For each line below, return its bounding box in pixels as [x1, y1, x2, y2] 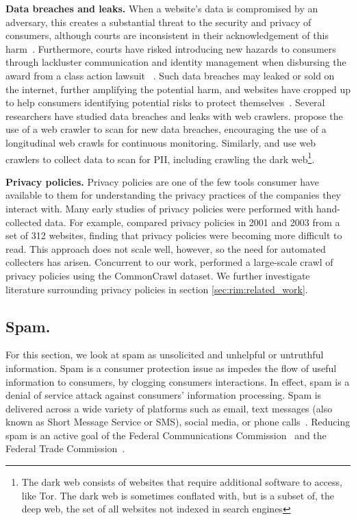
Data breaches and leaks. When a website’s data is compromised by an [5, 1, 318, 15]
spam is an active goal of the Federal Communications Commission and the [5, 428, 327, 442]
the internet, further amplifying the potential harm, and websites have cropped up [5, 82, 351, 96]
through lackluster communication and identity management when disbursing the [5, 55, 346, 69]
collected [5, 214, 42, 229]
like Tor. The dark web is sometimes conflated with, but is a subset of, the [21, 488, 335, 502]
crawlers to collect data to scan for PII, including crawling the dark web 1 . [5, 149, 315, 166]
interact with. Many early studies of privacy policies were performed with [5, 201, 314, 215]
